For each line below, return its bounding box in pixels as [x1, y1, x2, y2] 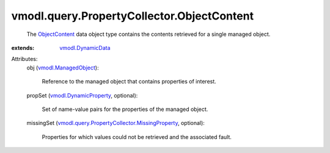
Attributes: [11, 55, 38, 63]
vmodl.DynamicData [59, 44, 111, 51]
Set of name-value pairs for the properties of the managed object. [42, 105, 208, 113]
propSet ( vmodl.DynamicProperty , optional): [26, 91, 138, 99]
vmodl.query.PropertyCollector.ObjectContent [11, 9, 254, 23]
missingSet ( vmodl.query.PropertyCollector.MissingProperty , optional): [26, 119, 205, 127]
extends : [11, 44, 35, 51]
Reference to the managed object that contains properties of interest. [42, 78, 216, 85]
